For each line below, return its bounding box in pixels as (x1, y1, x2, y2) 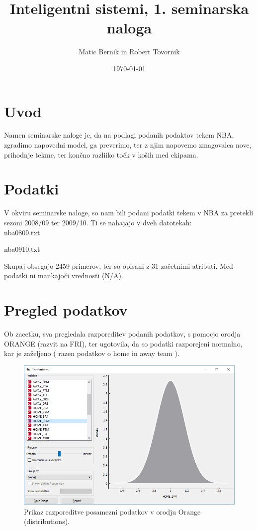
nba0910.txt (4, 244, 40, 254)
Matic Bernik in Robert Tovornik (79, 46, 180, 57)
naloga (106, 17, 152, 38)
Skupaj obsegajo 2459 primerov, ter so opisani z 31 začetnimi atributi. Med (4, 260, 233, 271)
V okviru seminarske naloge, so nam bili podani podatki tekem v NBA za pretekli (4, 207, 254, 218)
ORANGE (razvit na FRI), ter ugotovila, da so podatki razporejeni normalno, (4, 338, 243, 349)
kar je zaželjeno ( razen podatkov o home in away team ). (4, 348, 179, 358)
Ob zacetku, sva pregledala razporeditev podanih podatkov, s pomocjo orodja (4, 329, 241, 339)
